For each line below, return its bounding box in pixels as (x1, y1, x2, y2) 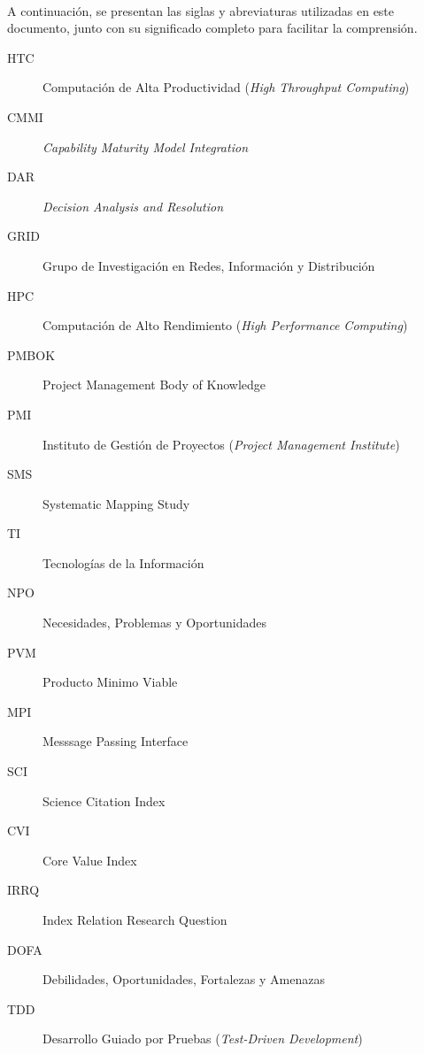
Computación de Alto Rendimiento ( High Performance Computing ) (42, 316, 408, 335)
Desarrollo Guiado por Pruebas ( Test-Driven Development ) (42, 1029, 363, 1048)
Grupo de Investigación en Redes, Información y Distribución (42, 256, 375, 274)
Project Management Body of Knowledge (42, 375, 266, 394)
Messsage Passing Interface (42, 732, 189, 750)
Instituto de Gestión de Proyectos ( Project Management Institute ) (42, 435, 400, 453)
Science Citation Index (42, 791, 166, 810)
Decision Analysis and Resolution (42, 196, 224, 215)
